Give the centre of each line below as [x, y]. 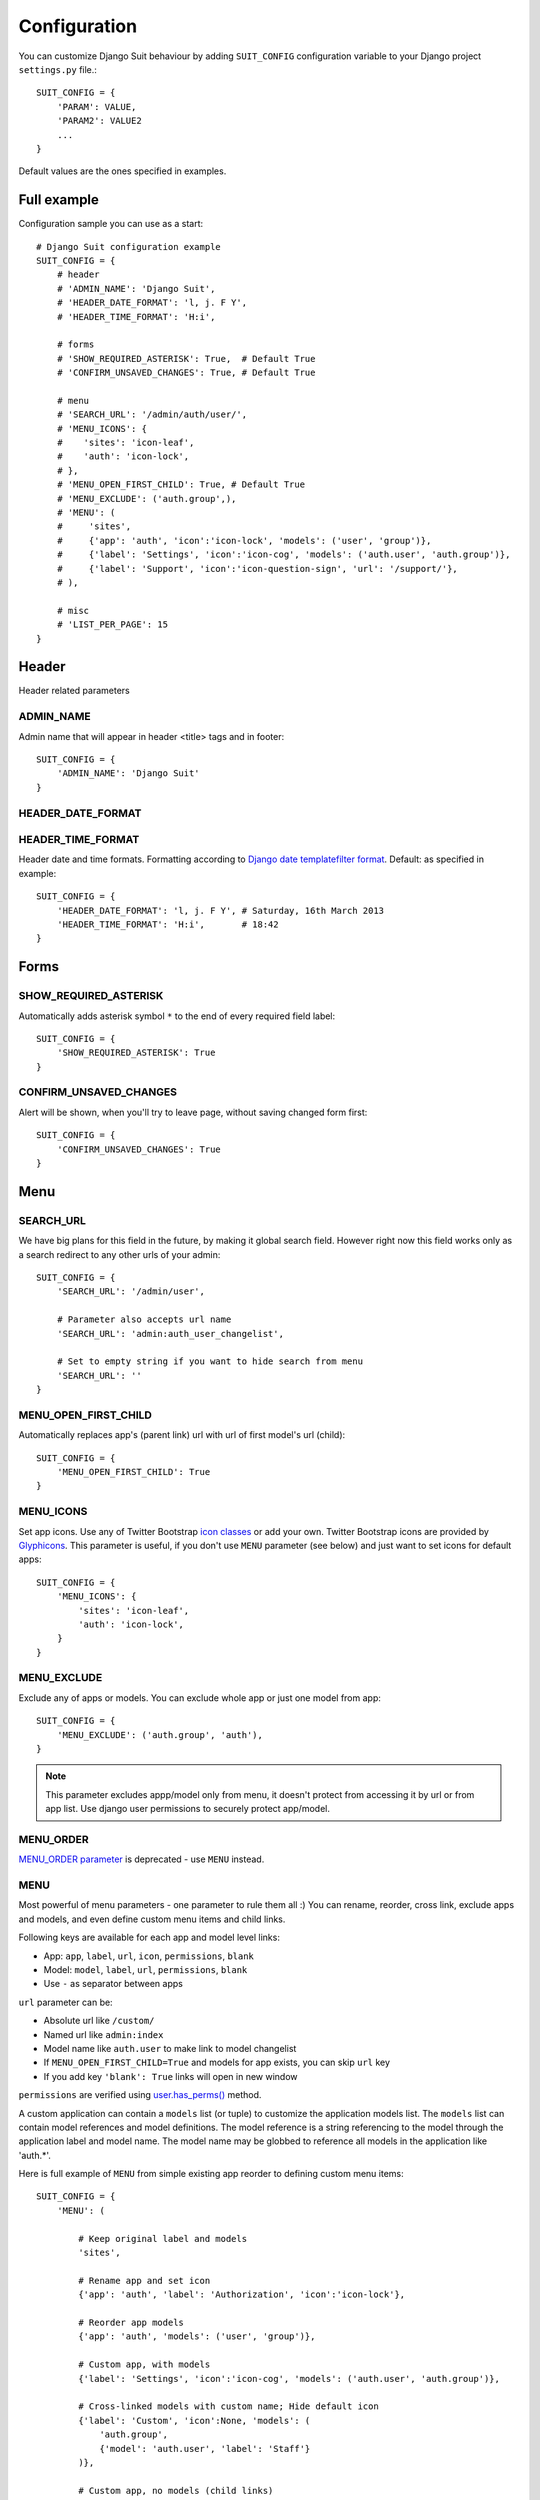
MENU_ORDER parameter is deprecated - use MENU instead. [141, 1859]
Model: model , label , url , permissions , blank [145, 1969]
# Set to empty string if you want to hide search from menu [210, 1361]
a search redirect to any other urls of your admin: [119, 1254]
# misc [73, 610]
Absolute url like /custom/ [99, 2021]
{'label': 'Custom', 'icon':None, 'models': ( [194, 2420]
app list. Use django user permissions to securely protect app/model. [187, 1809]
